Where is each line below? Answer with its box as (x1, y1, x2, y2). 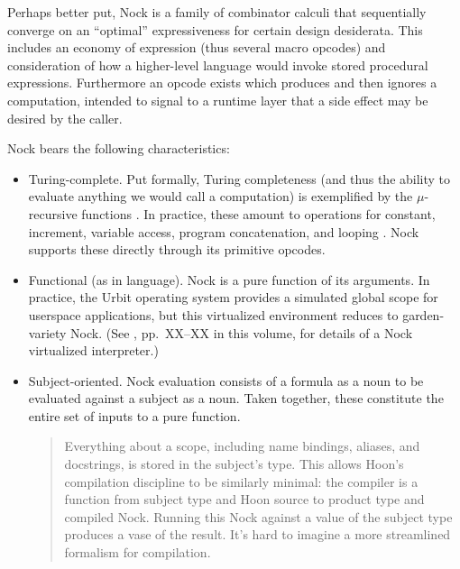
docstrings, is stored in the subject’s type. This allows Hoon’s (64, 454, 404, 473)
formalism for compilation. (64, 543, 211, 562)
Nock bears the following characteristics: (7, 139, 230, 158)
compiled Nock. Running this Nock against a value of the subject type (64, 507, 453, 526)
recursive (28, 204, 78, 223)
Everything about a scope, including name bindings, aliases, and (64, 436, 420, 455)
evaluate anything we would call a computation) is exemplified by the (28, 187, 413, 206)
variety (28, 323, 67, 342)
